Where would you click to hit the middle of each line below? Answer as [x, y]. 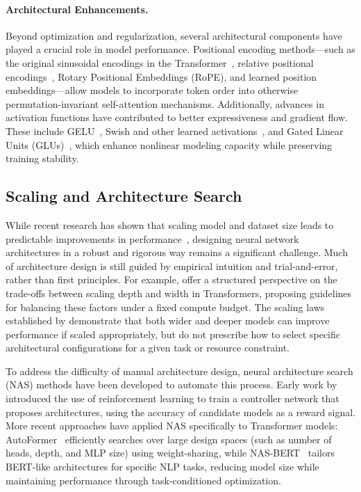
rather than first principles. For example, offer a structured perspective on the [171, 279]
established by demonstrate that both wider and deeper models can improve [168, 320]
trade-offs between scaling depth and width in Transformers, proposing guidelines [179, 293]
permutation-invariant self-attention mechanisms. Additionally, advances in [165, 103]
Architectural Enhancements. [77, 9]
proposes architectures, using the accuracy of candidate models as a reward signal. [180, 412]
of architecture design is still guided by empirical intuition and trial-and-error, [172, 265]
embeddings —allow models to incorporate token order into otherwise [152, 90]
